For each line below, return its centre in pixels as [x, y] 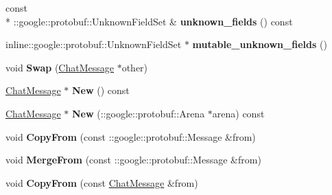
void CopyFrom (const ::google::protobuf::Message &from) [131, 136]
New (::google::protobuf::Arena [138, 113]
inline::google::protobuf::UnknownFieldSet [94, 44]
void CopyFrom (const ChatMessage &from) [102, 182]
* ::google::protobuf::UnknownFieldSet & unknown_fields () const [149, 21]
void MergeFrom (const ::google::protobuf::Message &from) [133, 160]
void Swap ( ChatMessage [60, 67]
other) [135, 67]
